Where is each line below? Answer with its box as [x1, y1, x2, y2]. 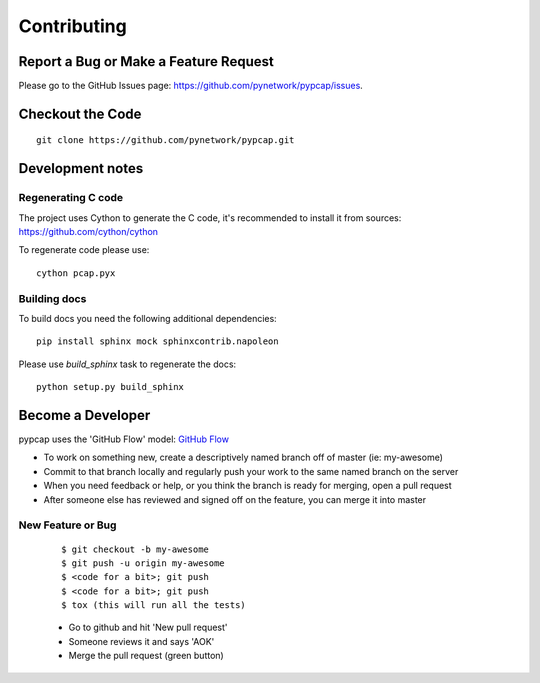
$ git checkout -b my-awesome [61, 543, 210, 555]
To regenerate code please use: [18, 244, 150, 256]
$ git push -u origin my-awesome [61, 557, 225, 569]
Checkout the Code [18, 105, 142, 122]
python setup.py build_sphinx [36, 381, 185, 393]
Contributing [18, 15, 127, 37]
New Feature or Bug [18, 518, 117, 532]
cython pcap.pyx [36, 267, 116, 279]
